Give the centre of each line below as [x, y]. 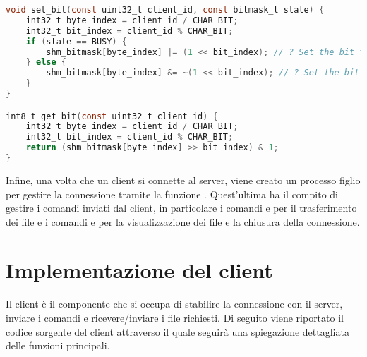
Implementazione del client [139, 270]
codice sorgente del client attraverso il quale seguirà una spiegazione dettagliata [178, 331]
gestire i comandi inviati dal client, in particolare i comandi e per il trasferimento [181, 208]
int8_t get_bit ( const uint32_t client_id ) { [112, 116]
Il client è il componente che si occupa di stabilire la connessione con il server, [174, 304]
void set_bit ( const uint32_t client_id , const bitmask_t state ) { [165, 10]
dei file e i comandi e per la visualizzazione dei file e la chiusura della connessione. [183, 221]
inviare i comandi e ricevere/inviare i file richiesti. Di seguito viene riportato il [175, 317]
